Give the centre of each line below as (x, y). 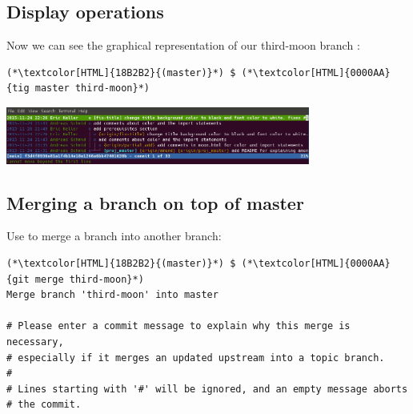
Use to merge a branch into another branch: (114, 236)
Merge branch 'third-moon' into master (112, 295)
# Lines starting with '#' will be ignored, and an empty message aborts (207, 389)
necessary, (35, 342)
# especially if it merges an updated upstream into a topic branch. (196, 358)
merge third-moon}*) (89, 279)
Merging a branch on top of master (155, 202)
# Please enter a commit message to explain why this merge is (178, 326)
